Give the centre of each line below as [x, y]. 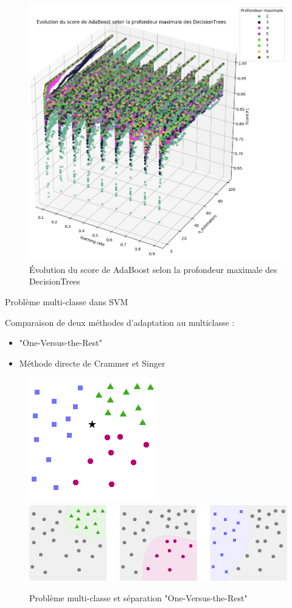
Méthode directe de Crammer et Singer [92, 363]
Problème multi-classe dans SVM [67, 302]
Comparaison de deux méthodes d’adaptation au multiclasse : [120, 322]
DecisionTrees [55, 281]
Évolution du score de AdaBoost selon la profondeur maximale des [153, 269]
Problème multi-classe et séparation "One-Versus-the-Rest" [138, 597]
